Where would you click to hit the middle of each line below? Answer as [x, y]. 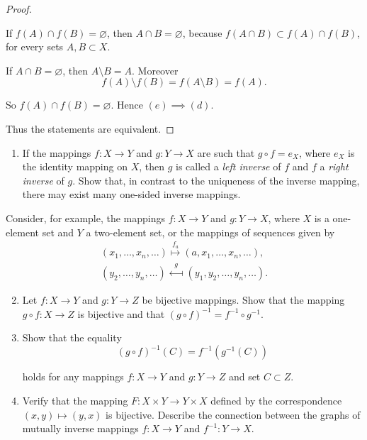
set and [58, 232]
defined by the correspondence [276, 401]
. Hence [127, 105]
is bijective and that [121, 313]
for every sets [35, 46]
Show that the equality [72, 337]
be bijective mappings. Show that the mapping [243, 300]
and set [244, 376]
